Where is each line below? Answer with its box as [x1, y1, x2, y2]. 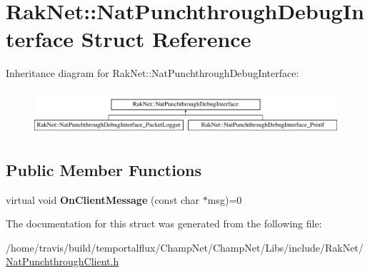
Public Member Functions [6, 158, 201, 180]
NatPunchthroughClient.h [6, 254, 119, 269]
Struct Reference [81, 24, 251, 53]
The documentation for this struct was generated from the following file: [6, 216, 322, 231]
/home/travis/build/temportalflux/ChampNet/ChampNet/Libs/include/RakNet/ [6, 239, 364, 254]
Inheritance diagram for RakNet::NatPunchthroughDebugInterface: [6, 66, 299, 81]
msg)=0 [207, 192, 242, 207]
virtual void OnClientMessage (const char [6, 192, 200, 207]
